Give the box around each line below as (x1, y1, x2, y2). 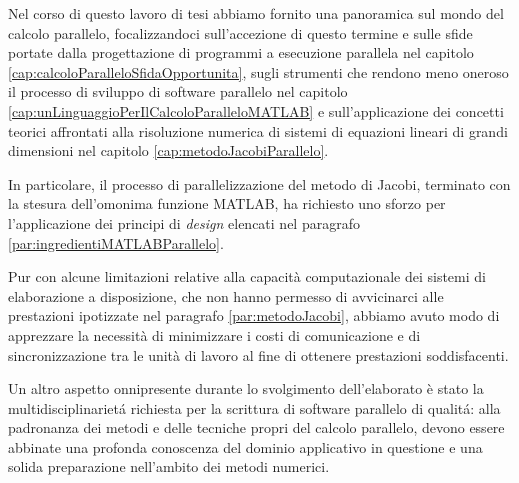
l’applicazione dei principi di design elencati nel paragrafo (8, 212, 360, 233)
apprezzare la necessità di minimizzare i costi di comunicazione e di (8, 324, 421, 345)
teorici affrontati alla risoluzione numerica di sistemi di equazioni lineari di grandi (8, 120, 508, 141)
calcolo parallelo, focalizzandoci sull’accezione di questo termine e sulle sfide (8, 22, 473, 43)
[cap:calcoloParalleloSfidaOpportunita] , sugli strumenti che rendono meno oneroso (8, 61, 509, 82)
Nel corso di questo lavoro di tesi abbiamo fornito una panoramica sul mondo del (8, 3, 504, 23)
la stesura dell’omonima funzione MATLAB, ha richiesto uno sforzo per (8, 193, 446, 214)
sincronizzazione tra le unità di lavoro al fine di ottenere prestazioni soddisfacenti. (8, 344, 509, 365)
